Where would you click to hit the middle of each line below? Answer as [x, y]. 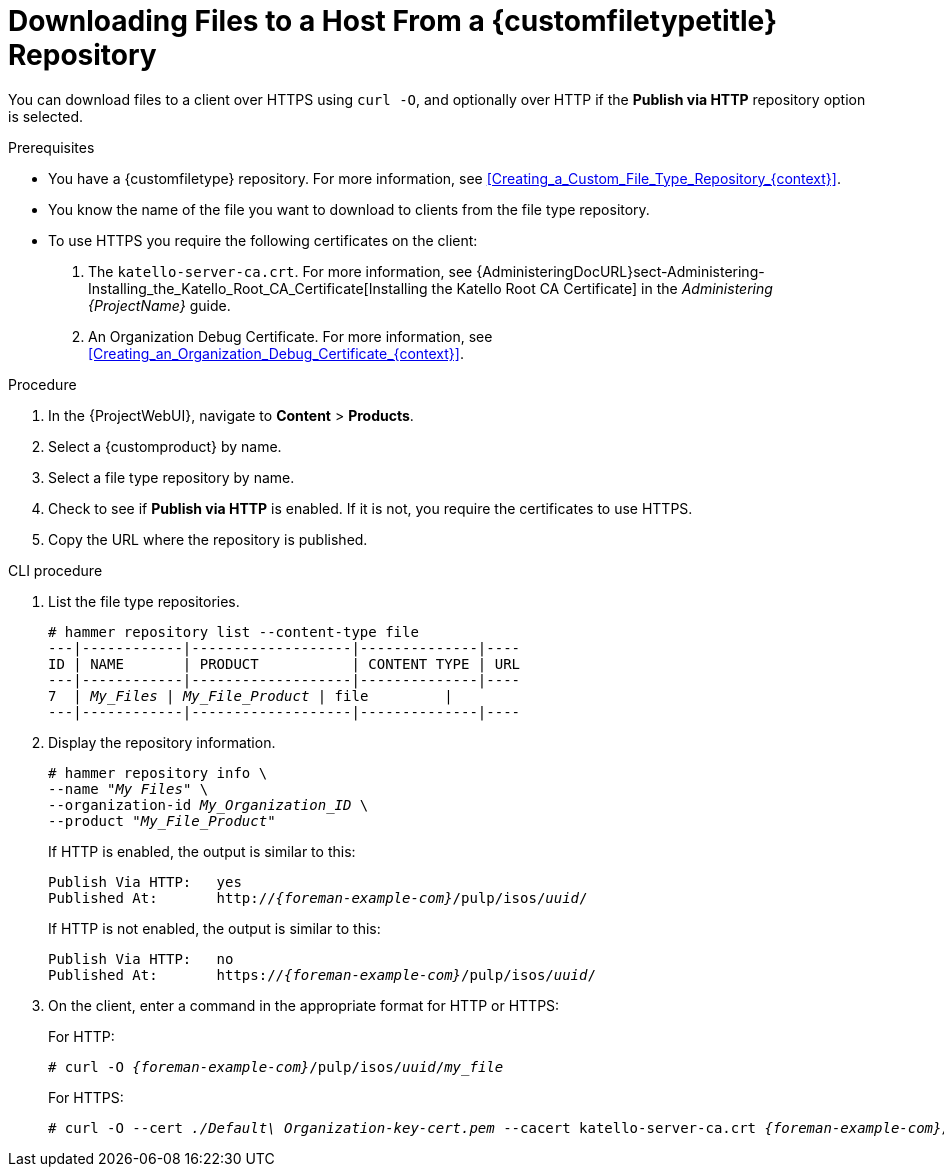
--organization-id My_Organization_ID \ [208, 804]
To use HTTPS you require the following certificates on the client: [263, 240]
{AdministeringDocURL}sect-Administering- [620, 271]
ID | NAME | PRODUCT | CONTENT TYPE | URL [284, 663]
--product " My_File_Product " [162, 820]
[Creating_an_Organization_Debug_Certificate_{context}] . [276, 353]
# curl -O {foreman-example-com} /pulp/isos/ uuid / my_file [276, 1066]
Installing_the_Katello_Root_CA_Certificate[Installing [258, 288]
